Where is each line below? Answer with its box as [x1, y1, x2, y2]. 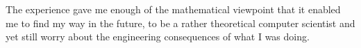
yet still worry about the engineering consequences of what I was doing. [6, 29, 310, 44]
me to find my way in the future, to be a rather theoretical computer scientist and [6, 15, 355, 30]
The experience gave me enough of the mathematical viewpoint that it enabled [6, 2, 341, 16]
